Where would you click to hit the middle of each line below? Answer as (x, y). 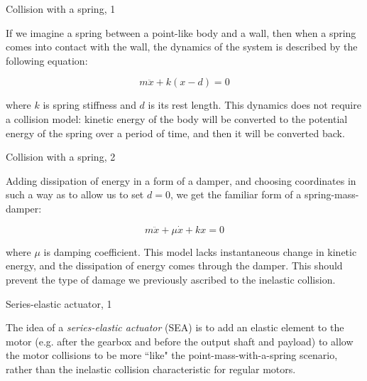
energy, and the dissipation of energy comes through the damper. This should (174, 265)
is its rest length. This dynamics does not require (254, 105)
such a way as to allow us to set (75, 194)
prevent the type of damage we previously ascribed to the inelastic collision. (171, 279)
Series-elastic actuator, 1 (59, 303)
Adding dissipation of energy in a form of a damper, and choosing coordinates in (181, 180)
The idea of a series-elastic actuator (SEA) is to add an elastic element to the (175, 327)
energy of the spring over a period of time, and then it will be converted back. (175, 133)
